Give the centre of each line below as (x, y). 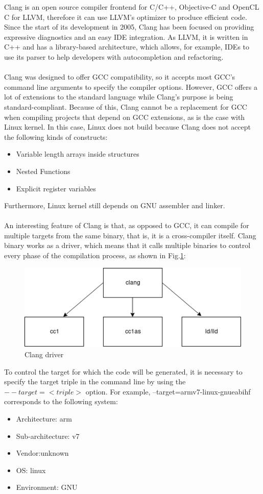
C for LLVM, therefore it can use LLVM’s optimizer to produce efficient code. (126, 17)
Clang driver (44, 354)
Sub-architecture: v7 (48, 436)
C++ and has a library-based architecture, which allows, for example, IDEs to (127, 47)
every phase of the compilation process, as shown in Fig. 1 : (95, 255)
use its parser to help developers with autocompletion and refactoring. (114, 56)
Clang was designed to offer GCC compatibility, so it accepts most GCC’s (120, 77)
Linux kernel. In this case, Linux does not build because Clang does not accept (128, 127)
